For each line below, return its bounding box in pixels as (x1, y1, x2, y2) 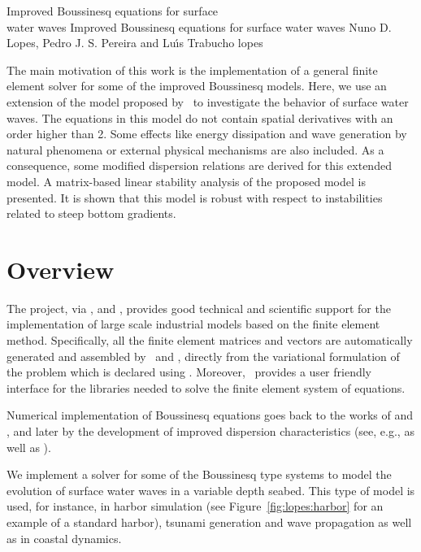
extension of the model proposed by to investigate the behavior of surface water (7, 93, 409, 110)
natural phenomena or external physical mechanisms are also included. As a (7, 141, 384, 158)
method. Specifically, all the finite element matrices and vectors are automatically (7, 332, 413, 349)
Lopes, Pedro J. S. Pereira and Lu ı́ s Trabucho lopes (7, 34, 263, 51)
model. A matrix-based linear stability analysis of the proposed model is (7, 172, 366, 189)
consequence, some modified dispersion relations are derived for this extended (7, 157, 392, 174)
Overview (7, 252, 115, 285)
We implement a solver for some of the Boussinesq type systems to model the (7, 466, 392, 483)
